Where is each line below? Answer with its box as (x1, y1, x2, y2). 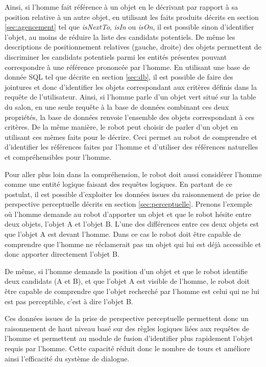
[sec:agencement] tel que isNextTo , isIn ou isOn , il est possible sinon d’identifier (5, 21, 254, 32)
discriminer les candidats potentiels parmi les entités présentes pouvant (5, 51, 227, 62)
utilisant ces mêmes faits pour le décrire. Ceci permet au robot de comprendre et (5, 131, 257, 142)
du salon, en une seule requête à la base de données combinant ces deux (5, 101, 229, 112)
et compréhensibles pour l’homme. (5, 151, 112, 162)
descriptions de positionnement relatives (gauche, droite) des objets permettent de (5, 41, 261, 52)
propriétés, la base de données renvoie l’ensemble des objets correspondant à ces (5, 111, 255, 122)
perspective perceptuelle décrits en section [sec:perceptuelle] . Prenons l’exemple (5, 199, 252, 209)
